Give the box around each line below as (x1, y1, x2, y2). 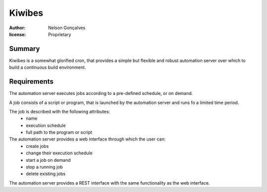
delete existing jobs (26, 171, 66, 177)
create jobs (26, 143, 49, 149)
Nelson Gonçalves (48, 25, 86, 31)
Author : (9, 25, 26, 31)
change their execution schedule (26, 150, 93, 156)
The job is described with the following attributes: (9, 108, 110, 114)
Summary (9, 45, 40, 53)
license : (9, 31, 26, 37)
